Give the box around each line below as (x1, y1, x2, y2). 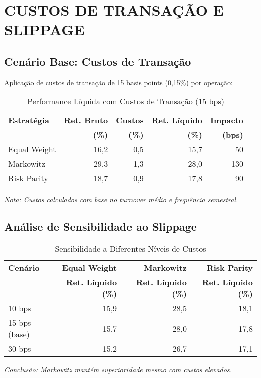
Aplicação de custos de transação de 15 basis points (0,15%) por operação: (4, 77, 233, 87)
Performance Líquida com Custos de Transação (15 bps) (27, 95, 224, 107)
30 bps (8, 343, 31, 355)
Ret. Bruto (64, 114, 108, 126)
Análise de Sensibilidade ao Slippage (4, 219, 197, 234)
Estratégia (8, 114, 49, 126)
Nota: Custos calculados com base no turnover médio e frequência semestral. (4, 194, 238, 205)
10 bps (8, 302, 31, 314)
